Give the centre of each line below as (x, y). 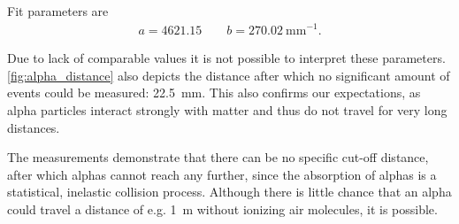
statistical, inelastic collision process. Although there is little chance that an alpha (229, 192)
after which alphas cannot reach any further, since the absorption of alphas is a (222, 174)
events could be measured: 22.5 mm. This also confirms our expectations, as (214, 93)
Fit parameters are (58, 11)
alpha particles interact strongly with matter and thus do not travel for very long (227, 109)
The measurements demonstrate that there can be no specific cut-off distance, (218, 157)
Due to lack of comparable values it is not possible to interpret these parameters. (226, 58)
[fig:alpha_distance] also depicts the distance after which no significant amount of (229, 75)
